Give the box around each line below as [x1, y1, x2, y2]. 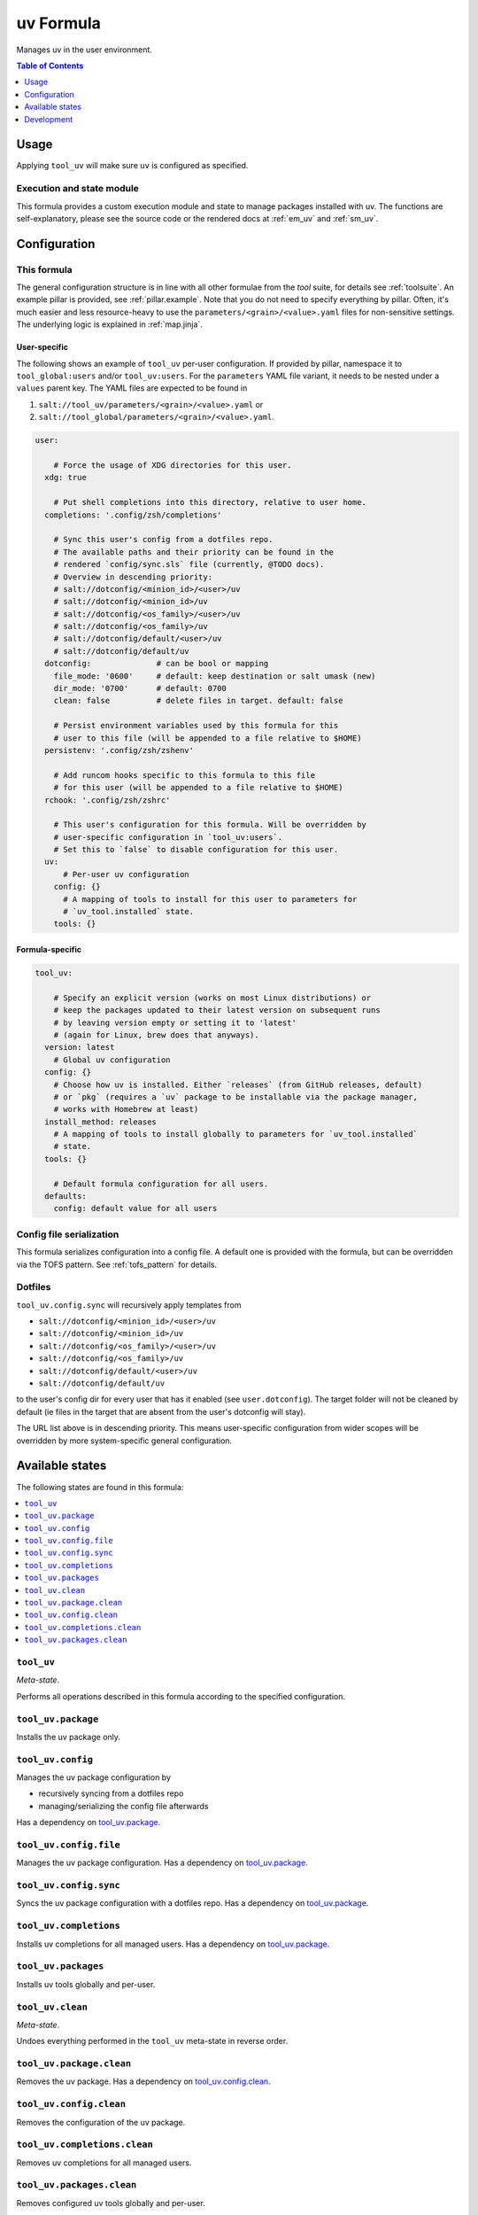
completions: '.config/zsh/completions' [44, 509, 222, 520]
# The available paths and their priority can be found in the [53, 547, 335, 557]
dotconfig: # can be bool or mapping [44, 658, 269, 669]
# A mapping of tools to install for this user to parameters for [63, 894, 358, 904]
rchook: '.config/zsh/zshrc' [44, 795, 172, 805]
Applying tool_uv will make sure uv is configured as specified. [16, 160, 249, 171]
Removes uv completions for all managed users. [16, 2157, 192, 2168]
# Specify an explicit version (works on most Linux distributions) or [53, 992, 372, 1003]
